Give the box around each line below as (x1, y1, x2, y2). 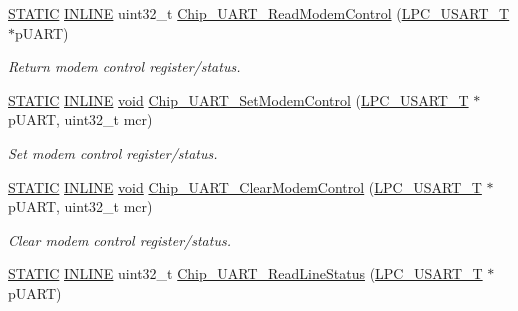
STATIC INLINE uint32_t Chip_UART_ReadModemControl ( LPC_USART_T (8, 3, 510, 23)
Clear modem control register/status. (8, 229, 231, 250)
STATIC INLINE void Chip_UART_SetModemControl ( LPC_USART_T (8, 89, 469, 110)
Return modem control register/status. (8, 56, 241, 77)
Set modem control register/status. (8, 142, 218, 163)
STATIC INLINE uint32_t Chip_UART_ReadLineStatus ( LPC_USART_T (8, 263, 483, 284)
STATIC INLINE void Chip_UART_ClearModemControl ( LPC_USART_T (8, 176, 482, 197)
